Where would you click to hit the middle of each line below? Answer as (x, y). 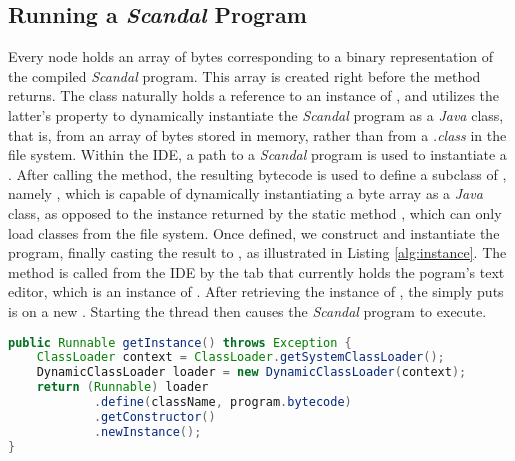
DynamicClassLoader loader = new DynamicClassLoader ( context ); (251, 372)
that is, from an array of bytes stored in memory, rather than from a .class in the (257, 134)
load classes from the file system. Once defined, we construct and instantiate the (254, 232)
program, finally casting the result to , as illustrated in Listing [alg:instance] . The (257, 252)
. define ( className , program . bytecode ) (222, 402)
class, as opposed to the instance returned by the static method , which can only (255, 212)
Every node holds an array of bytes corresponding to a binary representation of (251, 56)
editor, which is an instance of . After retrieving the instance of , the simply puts (256, 291)
